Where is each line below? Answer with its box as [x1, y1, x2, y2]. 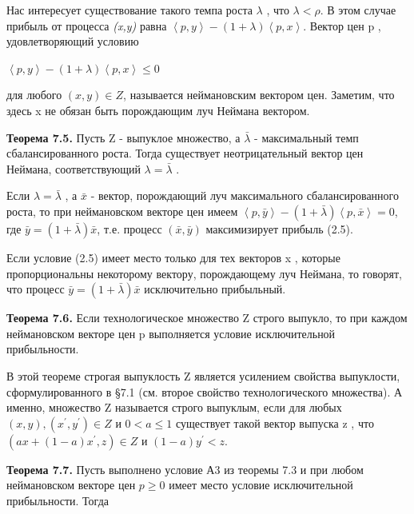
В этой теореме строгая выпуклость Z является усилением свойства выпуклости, [6, 367, 400, 384]
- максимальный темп [254, 129, 359, 145]
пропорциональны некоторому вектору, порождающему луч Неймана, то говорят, [6, 265, 403, 281]
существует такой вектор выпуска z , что [175, 414, 374, 431]
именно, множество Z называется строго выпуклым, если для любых [6, 399, 342, 416]
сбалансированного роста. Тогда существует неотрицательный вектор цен [6, 145, 364, 161]
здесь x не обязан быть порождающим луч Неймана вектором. [6, 102, 310, 118]
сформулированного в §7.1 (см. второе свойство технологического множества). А [6, 383, 403, 400]
